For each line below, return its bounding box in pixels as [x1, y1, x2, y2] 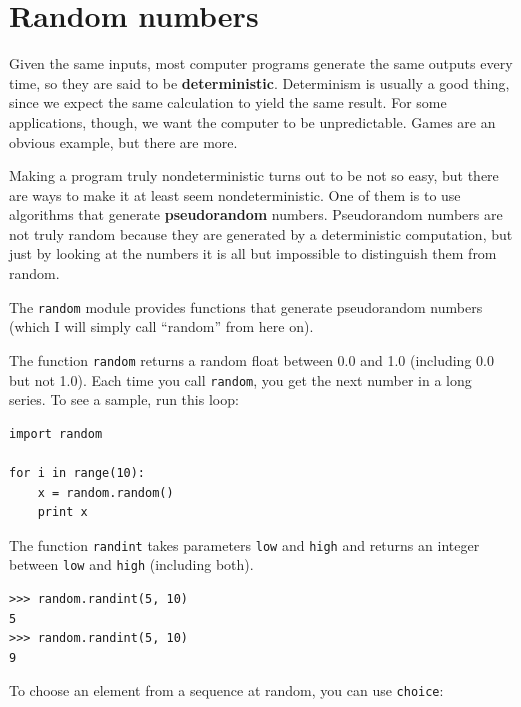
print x [37, 505, 88, 520]
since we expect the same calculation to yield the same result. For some [9, 92, 447, 113]
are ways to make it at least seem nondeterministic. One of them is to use [9, 184, 461, 205]
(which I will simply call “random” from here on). [9, 316, 314, 337]
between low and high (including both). [9, 554, 254, 575]
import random [9, 426, 103, 441]
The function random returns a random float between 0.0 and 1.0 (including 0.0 [9, 349, 494, 370]
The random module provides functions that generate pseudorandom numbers [9, 296, 483, 317]
